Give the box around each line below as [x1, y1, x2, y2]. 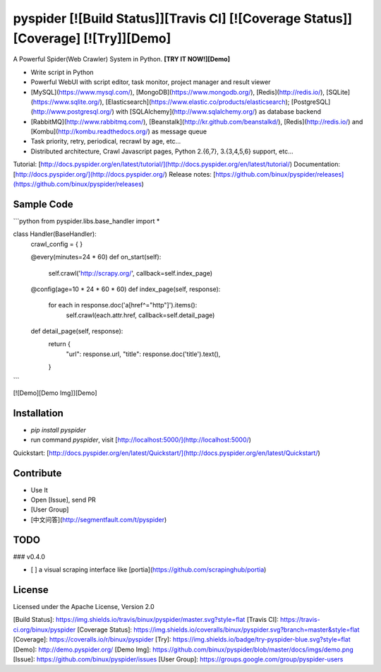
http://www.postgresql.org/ [32, 107, 112, 116]
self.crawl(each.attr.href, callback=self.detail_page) [66, 311, 215, 319]
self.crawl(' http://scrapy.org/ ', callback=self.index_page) [48, 269, 213, 277]
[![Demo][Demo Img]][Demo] [13, 389, 98, 397]
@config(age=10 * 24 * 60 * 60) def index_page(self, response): [30, 285, 221, 293]
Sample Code [13, 198, 73, 210]
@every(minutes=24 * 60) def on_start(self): [30, 253, 162, 261]
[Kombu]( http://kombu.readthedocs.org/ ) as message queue [30, 127, 207, 136]
